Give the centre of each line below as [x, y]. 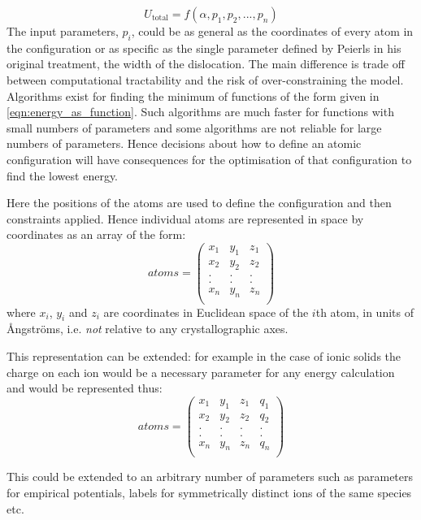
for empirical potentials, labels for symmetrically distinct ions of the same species [209, 492]
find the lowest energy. [63, 175]
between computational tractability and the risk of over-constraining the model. [205, 79]
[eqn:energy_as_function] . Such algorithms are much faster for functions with [200, 112]
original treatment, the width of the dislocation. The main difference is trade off [206, 64]
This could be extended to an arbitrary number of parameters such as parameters [210, 477]
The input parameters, [63, 31]
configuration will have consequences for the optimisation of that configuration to [209, 159]
